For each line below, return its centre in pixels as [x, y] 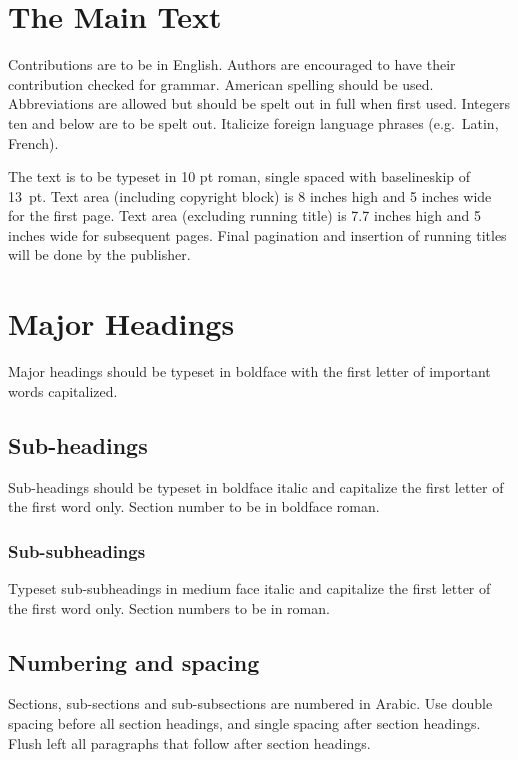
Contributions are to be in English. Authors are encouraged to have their [232, 64]
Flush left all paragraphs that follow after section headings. [189, 742]
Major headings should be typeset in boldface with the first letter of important [249, 371]
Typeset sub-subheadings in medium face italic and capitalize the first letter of [249, 587]
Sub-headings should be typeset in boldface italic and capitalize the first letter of [256, 486]
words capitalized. [63, 390]
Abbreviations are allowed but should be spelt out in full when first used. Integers [259, 103]
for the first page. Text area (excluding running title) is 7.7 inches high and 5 [244, 215]
